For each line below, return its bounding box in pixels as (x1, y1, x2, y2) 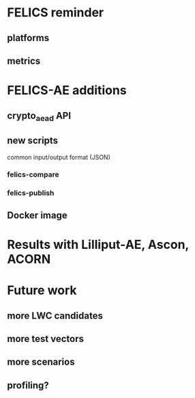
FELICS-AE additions (7, 83, 127, 98)
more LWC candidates (7, 310, 104, 321)
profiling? (7, 380, 49, 391)
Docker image (7, 209, 67, 221)
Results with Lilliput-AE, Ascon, (7, 237, 190, 252)
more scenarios (7, 356, 75, 368)
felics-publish (7, 188, 55, 198)
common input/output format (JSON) (7, 152, 111, 161)
